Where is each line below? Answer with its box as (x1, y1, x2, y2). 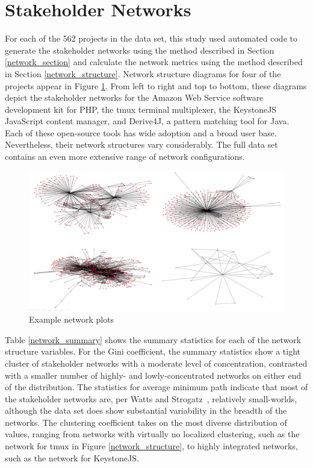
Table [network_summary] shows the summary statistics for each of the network (5, 333, 302, 346)
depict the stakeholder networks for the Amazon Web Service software (5, 91, 264, 104)
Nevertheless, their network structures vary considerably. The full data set (5, 138, 278, 151)
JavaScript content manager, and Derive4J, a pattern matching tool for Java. (5, 115, 290, 127)
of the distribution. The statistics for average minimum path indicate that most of (5, 381, 308, 393)
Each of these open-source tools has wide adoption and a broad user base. (5, 126, 277, 139)
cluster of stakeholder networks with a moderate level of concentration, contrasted (5, 356, 308, 369)
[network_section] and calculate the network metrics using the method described (5, 55, 303, 68)
